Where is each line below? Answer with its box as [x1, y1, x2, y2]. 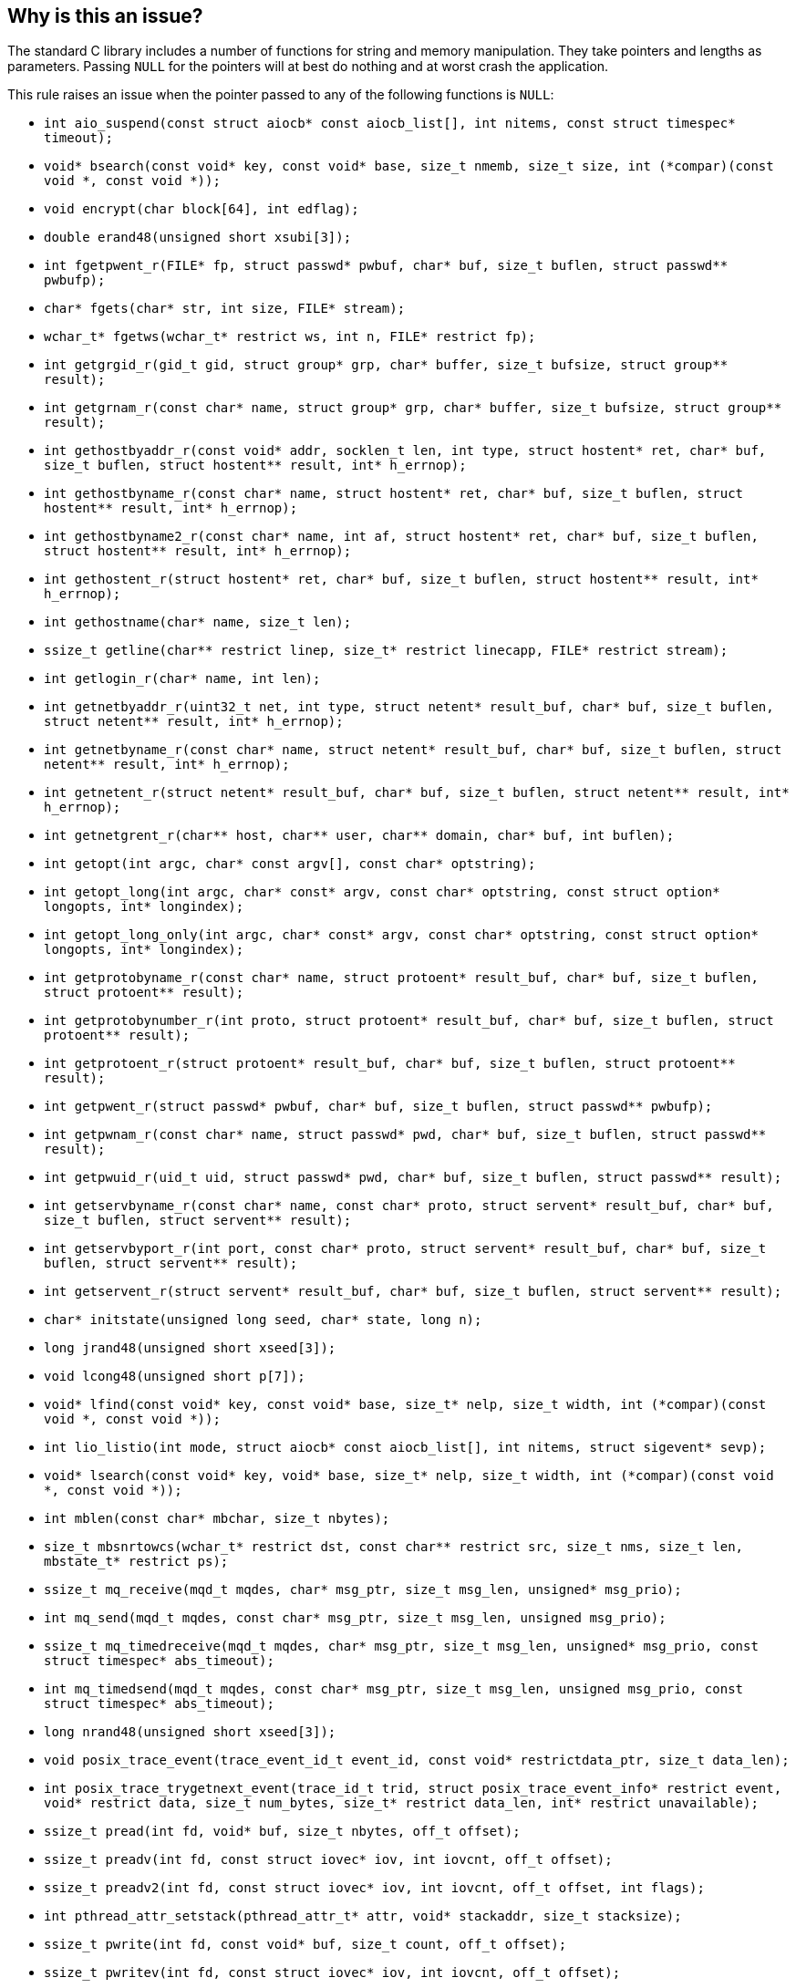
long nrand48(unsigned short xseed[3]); [44, 1724, 336, 1740]
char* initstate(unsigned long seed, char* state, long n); [44, 1312, 482, 1328]
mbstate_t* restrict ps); [44, 1554, 229, 1569]
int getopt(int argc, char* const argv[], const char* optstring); [44, 856, 536, 872]
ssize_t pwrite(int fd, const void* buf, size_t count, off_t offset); [44, 1937, 567, 1952]
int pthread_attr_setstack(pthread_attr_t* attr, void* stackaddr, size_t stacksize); [44, 1909, 682, 1924]
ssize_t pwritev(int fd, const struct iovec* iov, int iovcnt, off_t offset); [44, 1965, 621, 1981]
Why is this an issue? [7, 5, 203, 27]
